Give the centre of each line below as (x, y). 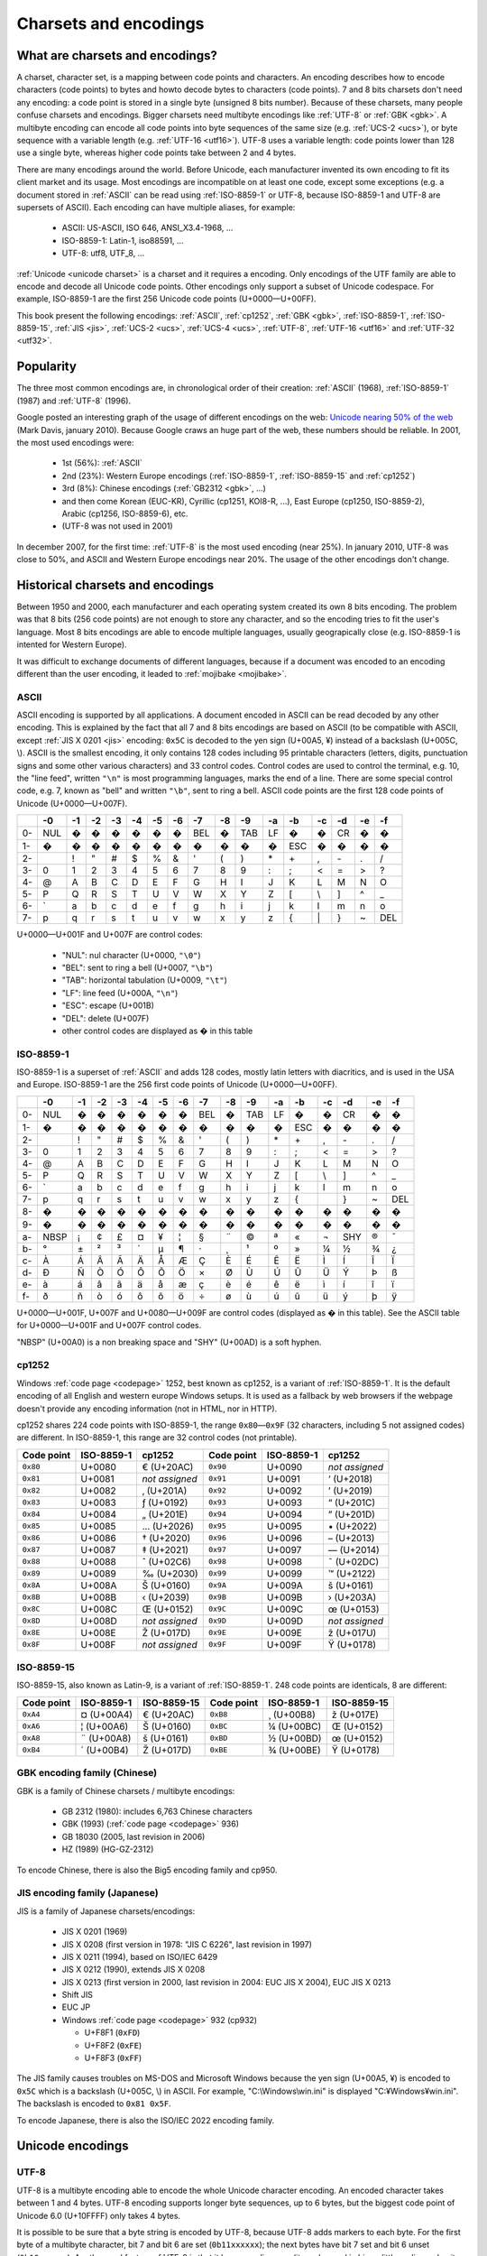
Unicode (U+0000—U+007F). (72, 803)
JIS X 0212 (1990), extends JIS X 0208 (133, 1969)
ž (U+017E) (355, 1715)
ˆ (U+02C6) (166, 1561)
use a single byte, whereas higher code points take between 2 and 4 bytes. (156, 153)
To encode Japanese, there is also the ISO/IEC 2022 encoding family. (146, 2120)
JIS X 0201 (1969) (95, 1932)
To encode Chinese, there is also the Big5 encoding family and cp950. (147, 1870)
